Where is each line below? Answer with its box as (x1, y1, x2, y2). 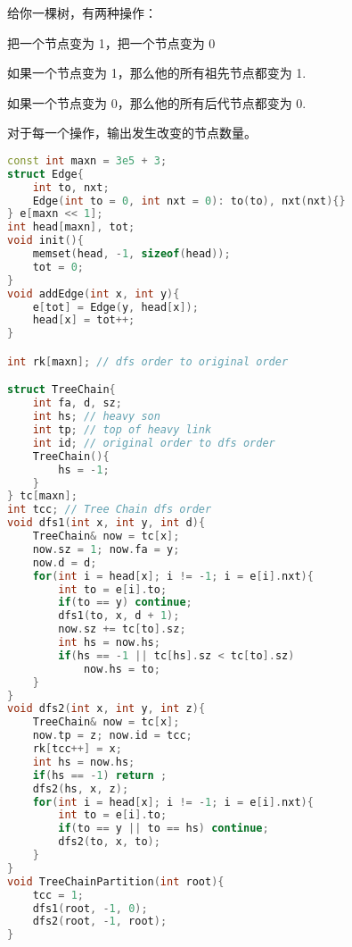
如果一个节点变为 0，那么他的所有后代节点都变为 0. (7, 93, 307, 112)
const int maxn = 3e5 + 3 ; (7, 154, 168, 167)
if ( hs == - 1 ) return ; (32, 768, 168, 782)
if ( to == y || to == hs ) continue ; (58, 822, 269, 835)
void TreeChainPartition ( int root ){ (7, 875, 225, 888)
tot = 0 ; (32, 260, 84, 273)
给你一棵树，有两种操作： (7, 4, 157, 21)
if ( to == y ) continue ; (58, 596, 192, 609)
